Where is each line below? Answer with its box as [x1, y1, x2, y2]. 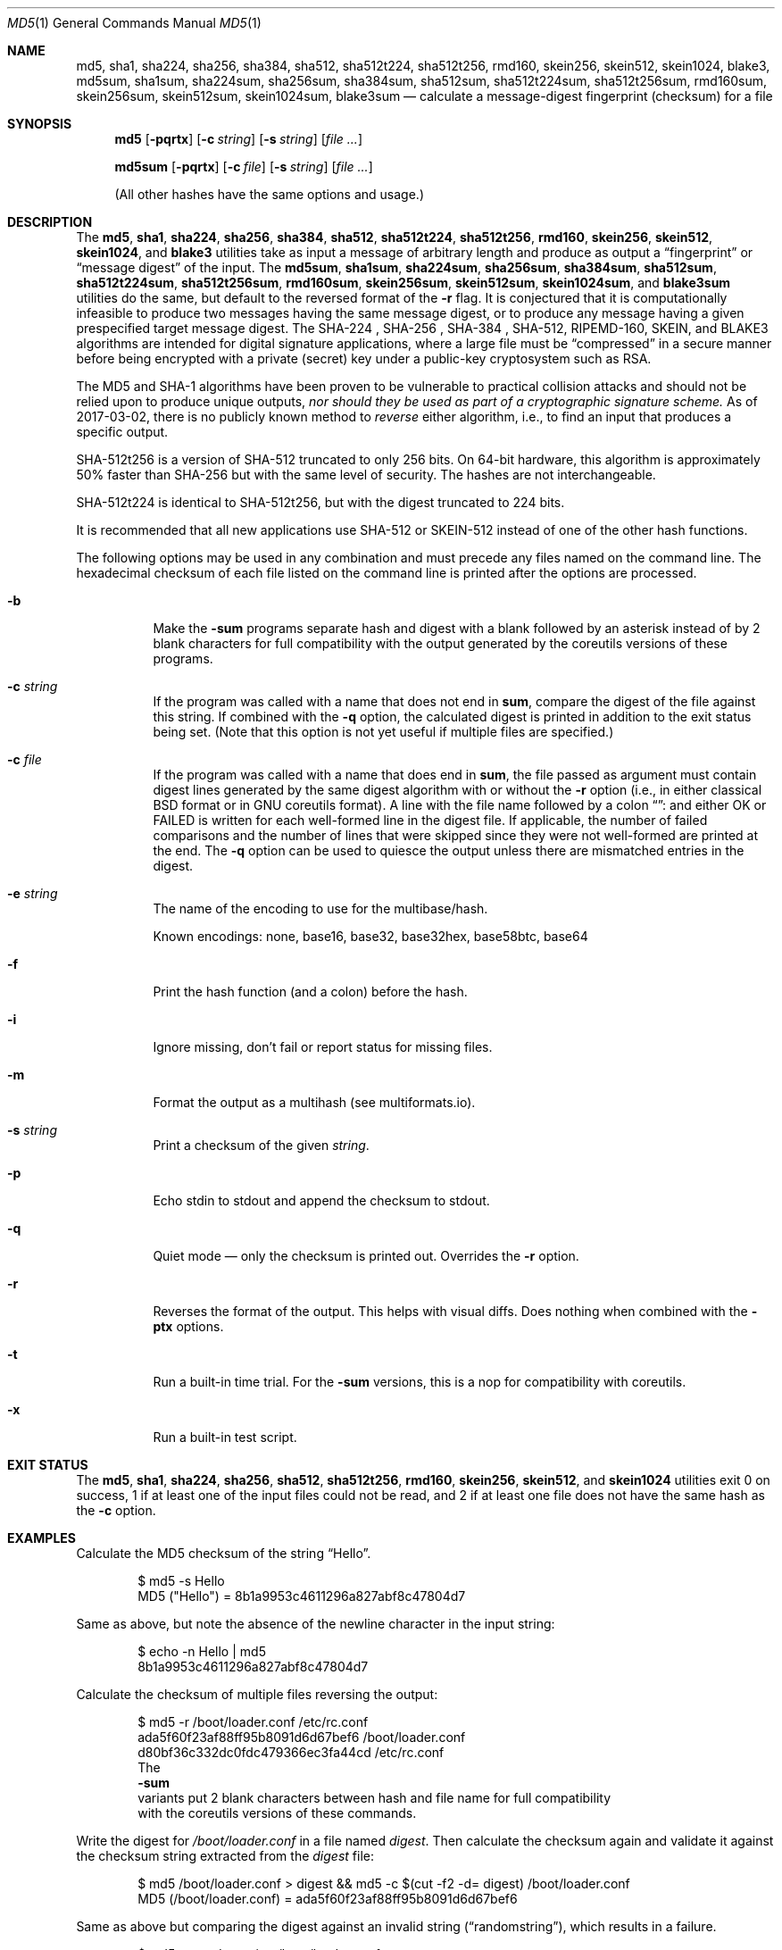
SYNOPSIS [7, 116, 72, 131]
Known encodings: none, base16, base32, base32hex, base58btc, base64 [153, 929, 588, 944]
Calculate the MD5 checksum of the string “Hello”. [76, 1546, 371, 1561]
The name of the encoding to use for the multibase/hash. [153, 901, 488, 916]
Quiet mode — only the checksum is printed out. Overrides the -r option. [153, 1248, 579, 1263]
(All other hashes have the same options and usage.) [114, 187, 424, 202]
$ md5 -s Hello [137, 1573, 225, 1588]
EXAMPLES [7, 1530, 76, 1546]
